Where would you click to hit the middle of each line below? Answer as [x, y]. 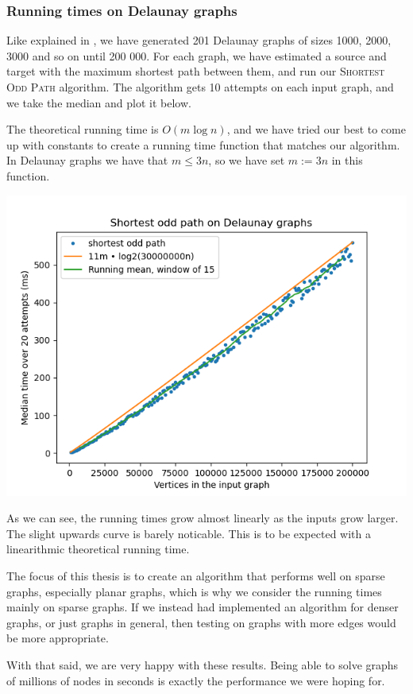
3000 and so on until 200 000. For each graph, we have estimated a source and [197, 55]
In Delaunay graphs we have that [87, 160]
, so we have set [247, 160]
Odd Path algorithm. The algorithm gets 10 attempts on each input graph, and [200, 87]
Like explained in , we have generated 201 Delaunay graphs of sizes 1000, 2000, [199, 40]
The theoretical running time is [83, 129]
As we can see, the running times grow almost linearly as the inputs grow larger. [203, 518]
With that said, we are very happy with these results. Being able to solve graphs [203, 664]
